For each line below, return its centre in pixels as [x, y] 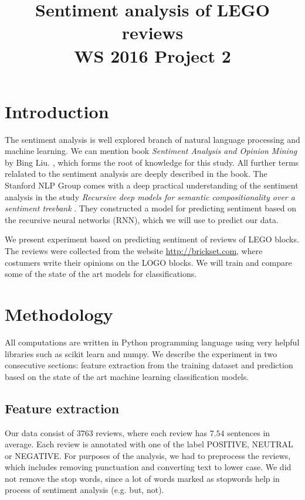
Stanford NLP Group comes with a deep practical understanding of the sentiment [152, 185]
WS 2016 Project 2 [152, 55]
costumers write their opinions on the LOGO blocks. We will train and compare [148, 262]
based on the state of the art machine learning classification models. [127, 376]
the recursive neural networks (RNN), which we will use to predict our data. [142, 219]
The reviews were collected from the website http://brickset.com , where [134, 251]
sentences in [249, 432]
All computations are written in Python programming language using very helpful [152, 342]
